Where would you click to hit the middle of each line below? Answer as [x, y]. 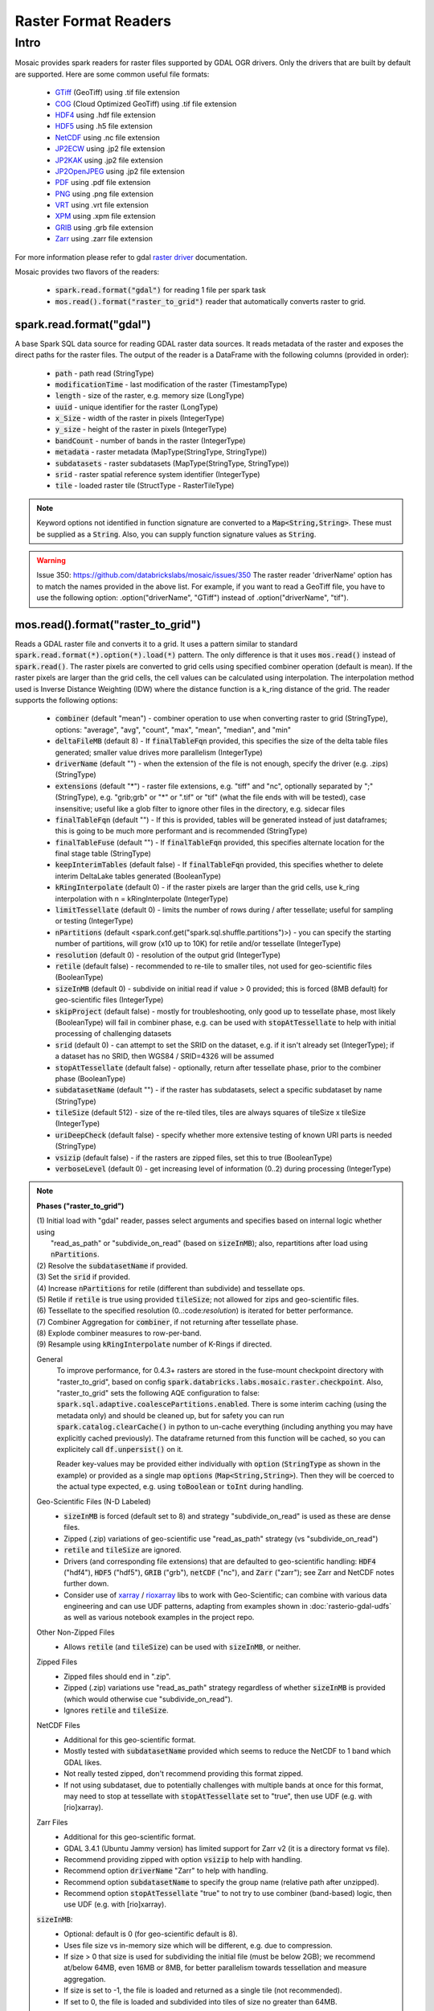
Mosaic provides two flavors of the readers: [87, 272]
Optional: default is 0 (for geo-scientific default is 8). [151, 1934]
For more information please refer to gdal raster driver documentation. [131, 257]
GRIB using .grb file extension [104, 227]
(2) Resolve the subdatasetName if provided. [112, 1265]
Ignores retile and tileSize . [116, 1710]
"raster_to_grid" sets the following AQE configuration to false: [158, 1393]
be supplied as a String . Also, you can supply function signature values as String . [176, 534]
